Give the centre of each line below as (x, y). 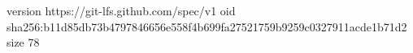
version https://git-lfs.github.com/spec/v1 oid (121, 10)
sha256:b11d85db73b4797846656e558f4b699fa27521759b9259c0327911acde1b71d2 (207, 26)
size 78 (23, 42)
